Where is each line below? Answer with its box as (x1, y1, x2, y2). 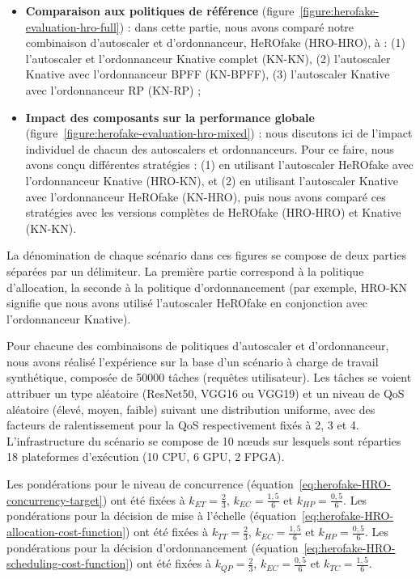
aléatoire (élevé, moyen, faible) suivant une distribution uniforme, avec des (6, 400, 375, 417)
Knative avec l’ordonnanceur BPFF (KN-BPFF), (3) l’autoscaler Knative (25, 66, 390, 82)
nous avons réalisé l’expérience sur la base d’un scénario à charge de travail (6, 353, 379, 370)
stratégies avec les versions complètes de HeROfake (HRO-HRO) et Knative (25, 204, 401, 221)
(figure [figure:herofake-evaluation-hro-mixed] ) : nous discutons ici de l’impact (25, 125, 413, 142)
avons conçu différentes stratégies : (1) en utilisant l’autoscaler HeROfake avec (25, 156, 414, 173)
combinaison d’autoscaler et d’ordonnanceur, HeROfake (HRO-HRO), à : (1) (25, 34, 405, 51)
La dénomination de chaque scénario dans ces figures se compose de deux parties (6, 247, 406, 264)
